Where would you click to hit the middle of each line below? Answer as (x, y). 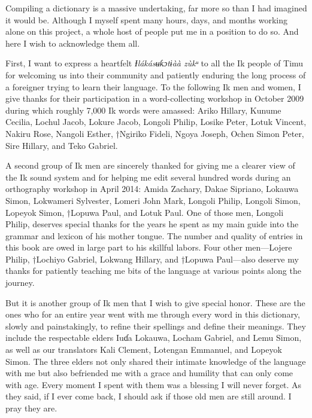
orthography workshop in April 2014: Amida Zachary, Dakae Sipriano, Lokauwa (152, 189)
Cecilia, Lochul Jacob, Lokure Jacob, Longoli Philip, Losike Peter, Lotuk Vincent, (156, 122)
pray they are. (31, 408)
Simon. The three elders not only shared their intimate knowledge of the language (156, 361)
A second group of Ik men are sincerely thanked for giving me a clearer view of (150, 165)
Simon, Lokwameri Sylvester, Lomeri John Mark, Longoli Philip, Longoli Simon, (153, 200)
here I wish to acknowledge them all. (73, 43)
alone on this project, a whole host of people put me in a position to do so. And (152, 31)
